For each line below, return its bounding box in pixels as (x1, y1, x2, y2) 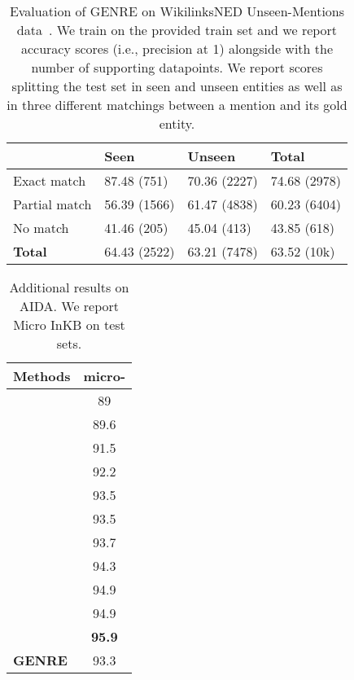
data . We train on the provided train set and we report (16, 20, 338, 39)
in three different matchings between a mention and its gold (7, 95, 347, 114)
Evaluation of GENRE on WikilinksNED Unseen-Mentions (9, 2, 345, 20)
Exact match (13, 171, 86, 190)
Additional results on (9, 278, 129, 296)
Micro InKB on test (13, 315, 125, 334)
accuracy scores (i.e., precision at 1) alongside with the (20, 39, 334, 58)
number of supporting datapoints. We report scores (31, 58, 323, 77)
